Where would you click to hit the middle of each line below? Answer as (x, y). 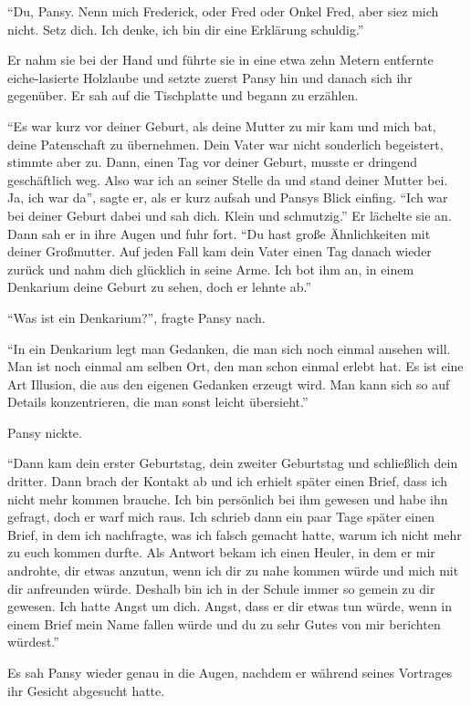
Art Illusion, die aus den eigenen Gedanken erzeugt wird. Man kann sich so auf (229, 384)
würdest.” (33, 642)
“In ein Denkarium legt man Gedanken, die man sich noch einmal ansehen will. (229, 348)
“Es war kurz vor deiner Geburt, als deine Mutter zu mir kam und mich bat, (222, 125)
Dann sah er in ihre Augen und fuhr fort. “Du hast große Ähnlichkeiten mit (219, 233)
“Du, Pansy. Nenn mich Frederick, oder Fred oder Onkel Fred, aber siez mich (223, 11)
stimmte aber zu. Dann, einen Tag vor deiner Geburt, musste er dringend (213, 162)
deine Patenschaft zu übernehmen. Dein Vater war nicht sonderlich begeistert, (225, 144)
